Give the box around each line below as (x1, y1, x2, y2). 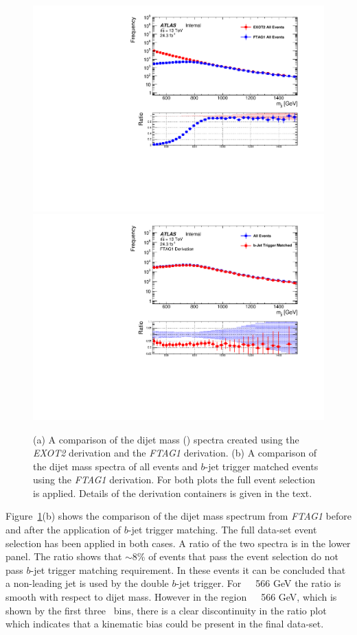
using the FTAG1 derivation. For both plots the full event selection (33, 472, 316, 487)
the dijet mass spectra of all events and (33, 459, 198, 473)
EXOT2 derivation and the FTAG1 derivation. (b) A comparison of (33, 446, 317, 460)
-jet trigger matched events (205, 459, 319, 473)
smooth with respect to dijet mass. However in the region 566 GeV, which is (5, 590, 337, 604)
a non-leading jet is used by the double (5, 576, 169, 590)
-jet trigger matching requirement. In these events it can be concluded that (30, 562, 346, 577)
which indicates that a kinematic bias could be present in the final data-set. (5, 616, 324, 631)
